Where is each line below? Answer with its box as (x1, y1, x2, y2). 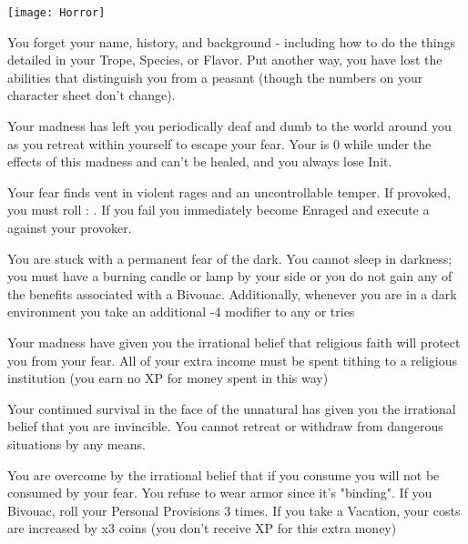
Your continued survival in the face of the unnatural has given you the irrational (7, 398, 456, 418)
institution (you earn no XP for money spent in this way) (7, 368, 329, 388)
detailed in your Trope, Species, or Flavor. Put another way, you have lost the (7, 50, 443, 69)
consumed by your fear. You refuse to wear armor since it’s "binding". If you (7, 483, 432, 502)
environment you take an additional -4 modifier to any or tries (7, 302, 355, 321)
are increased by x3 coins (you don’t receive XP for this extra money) (7, 519, 397, 538)
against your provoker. (7, 218, 132, 237)
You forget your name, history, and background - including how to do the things (7, 32, 455, 51)
